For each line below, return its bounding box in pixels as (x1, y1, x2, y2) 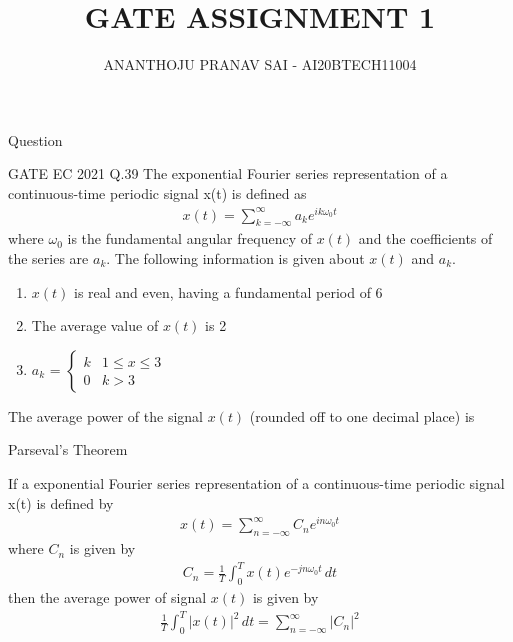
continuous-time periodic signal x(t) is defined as (8, 182, 307, 203)
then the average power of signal (8, 586, 207, 607)
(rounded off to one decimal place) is (249, 405, 475, 426)
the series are (8, 248, 89, 268)
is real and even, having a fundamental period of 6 (74, 281, 383, 302)
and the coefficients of (358, 228, 493, 249)
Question (8, 129, 63, 150)
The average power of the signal (8, 405, 203, 426)
